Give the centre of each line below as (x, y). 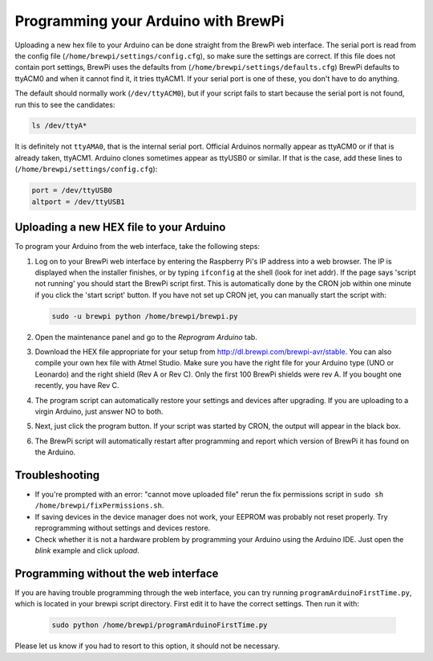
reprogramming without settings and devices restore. (123, 528)
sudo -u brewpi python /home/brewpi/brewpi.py (145, 316)
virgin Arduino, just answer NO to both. (99, 411)
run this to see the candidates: (65, 104)
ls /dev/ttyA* (59, 126)
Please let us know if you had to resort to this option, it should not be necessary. (148, 646)
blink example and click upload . (87, 551)
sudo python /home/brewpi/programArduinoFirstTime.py (160, 625)
